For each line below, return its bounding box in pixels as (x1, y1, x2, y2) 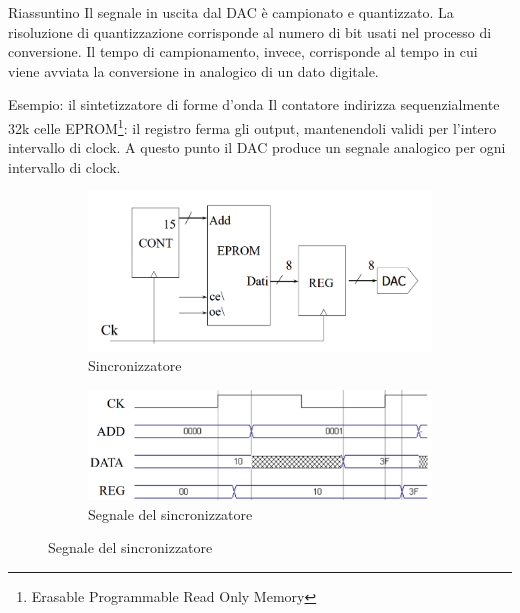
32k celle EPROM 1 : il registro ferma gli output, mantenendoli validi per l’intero (8, 114, 497, 138)
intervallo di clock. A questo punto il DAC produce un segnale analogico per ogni (8, 137, 506, 158)
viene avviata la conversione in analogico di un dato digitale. (8, 60, 379, 81)
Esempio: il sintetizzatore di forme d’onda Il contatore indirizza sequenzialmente (8, 94, 500, 115)
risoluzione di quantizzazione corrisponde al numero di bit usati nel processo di (8, 21, 492, 42)
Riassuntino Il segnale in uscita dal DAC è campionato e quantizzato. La (8, 2, 454, 22)
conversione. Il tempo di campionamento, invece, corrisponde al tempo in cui (8, 41, 478, 62)
